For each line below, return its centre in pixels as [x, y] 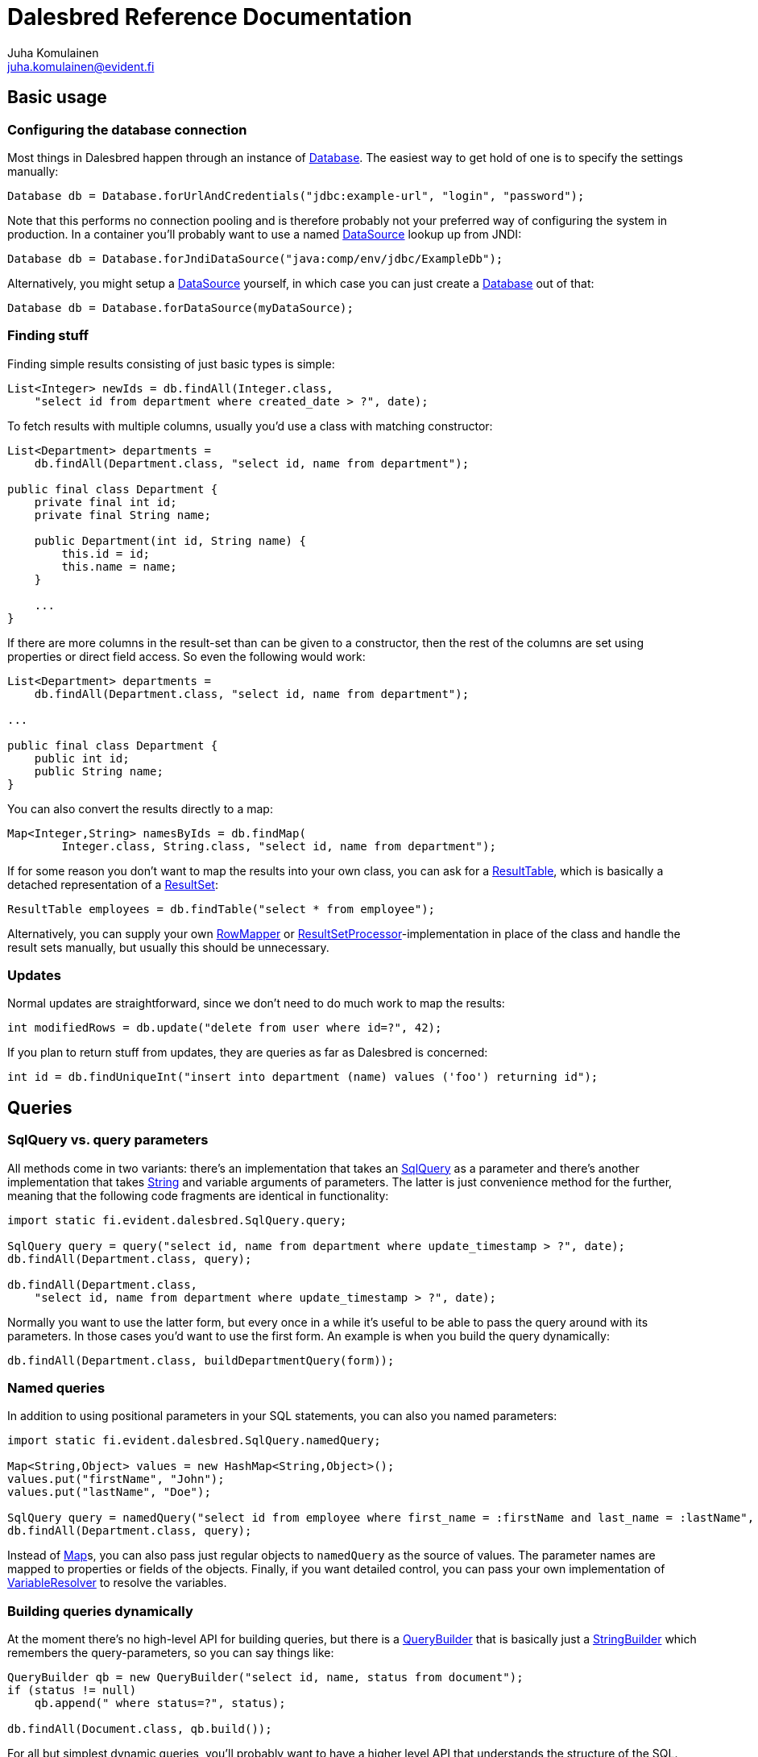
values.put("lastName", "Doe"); [109, 1492]
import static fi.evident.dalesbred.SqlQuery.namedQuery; [194, 1441]
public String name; [99, 771]
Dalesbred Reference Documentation [210, 17]
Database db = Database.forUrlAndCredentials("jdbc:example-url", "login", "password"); [296, 195]
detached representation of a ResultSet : [113, 884]
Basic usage [57, 98]
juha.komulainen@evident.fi [81, 66]
